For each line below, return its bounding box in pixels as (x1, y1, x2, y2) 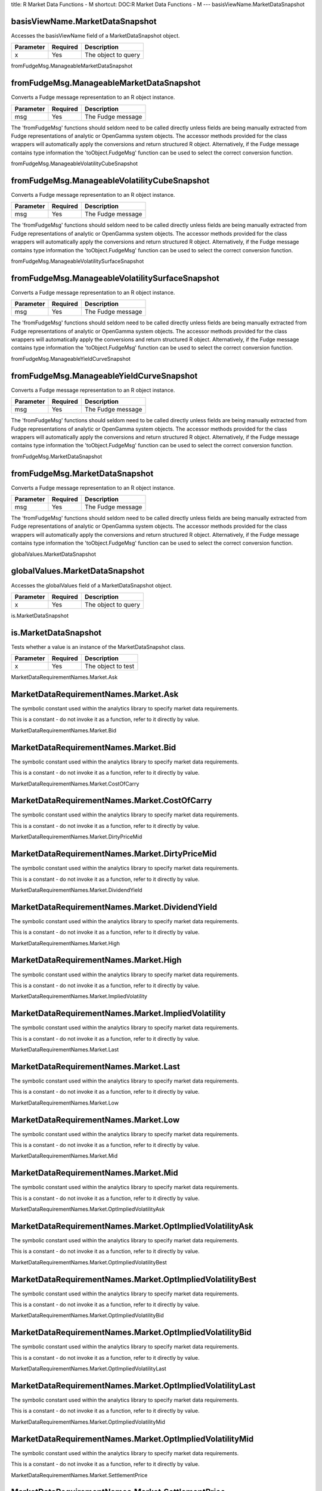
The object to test (84, 662, 134, 670)
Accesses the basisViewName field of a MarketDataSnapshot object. (11, 32, 180, 39)
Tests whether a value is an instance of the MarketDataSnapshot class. (11, 643, 185, 650)
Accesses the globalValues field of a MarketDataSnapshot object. (11, 581, 172, 589)
